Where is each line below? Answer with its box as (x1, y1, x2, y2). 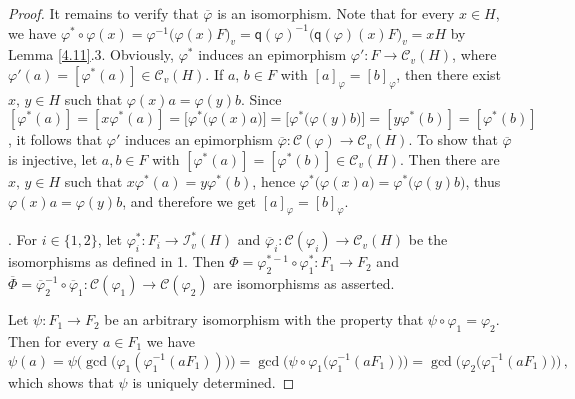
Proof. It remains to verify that (8, 3, 199, 23)
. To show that (408, 129, 498, 150)
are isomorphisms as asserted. (213, 273, 395, 294)
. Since (240, 88, 282, 109)
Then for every (8, 330, 99, 351)
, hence (252, 170, 296, 191)
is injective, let (8, 148, 98, 169)
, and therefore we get (122, 190, 257, 211)
